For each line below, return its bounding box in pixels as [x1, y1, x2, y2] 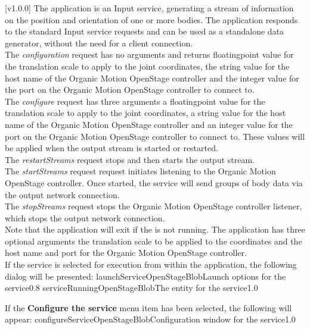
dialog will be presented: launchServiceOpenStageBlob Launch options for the [5, 270, 286, 282]
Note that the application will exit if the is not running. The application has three [5, 223, 305, 236]
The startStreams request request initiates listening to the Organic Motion [5, 165, 276, 177]
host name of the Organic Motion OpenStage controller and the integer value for [5, 71, 299, 84]
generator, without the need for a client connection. [5, 36, 193, 49]
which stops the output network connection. [5, 211, 165, 224]
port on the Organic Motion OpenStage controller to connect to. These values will [5, 130, 305, 142]
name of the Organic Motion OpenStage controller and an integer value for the [5, 118, 293, 130]
